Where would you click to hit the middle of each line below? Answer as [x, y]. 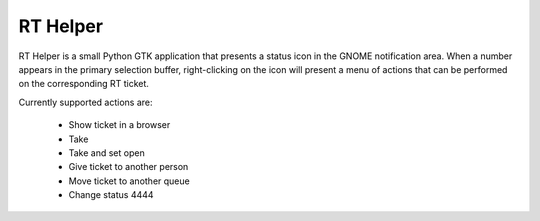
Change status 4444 [111, 195]
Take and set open [106, 152]
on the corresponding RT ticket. [84, 84]
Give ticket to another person [128, 167]
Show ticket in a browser [119, 125]
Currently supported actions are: [86, 102]
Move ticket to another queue [129, 181]
